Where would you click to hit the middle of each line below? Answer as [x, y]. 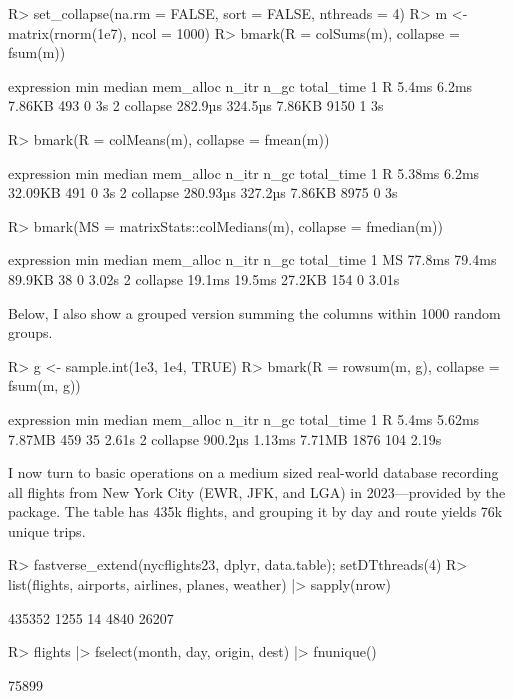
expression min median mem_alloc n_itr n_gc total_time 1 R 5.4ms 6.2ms [240, 85]
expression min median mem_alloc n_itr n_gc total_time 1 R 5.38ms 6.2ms [244, 172]
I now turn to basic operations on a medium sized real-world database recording [253, 472]
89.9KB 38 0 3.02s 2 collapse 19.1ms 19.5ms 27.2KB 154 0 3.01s [204, 278]
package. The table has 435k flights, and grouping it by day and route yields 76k [255, 511]
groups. [30, 332]
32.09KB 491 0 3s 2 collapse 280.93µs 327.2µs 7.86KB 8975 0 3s [203, 192]
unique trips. [47, 530]
